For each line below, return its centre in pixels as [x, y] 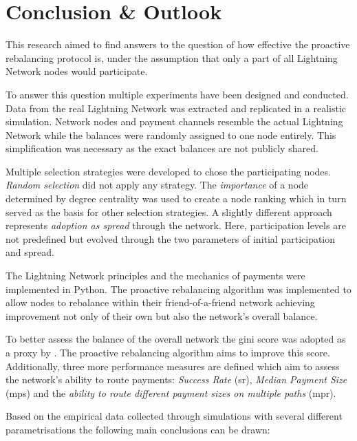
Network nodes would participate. [77, 71]
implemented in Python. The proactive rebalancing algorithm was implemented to [178, 289]
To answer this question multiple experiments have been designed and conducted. [177, 94]
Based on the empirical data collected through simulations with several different [174, 416]
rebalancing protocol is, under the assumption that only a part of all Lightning [172, 57]
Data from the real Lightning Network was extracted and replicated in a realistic [176, 108]
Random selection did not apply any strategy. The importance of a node [157, 185]
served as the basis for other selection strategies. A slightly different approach [169, 212]
